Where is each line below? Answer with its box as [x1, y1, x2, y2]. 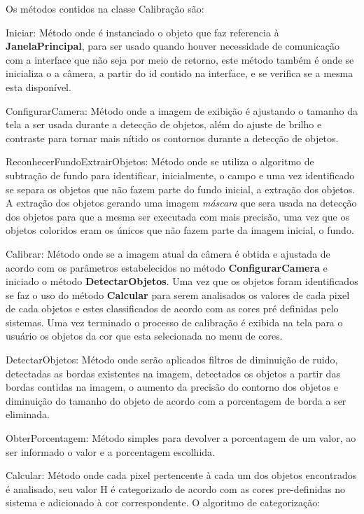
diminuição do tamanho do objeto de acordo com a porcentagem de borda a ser [6, 393, 346, 408]
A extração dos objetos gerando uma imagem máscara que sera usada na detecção [6, 195, 357, 210]
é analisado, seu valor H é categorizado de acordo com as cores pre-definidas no [6, 481, 346, 496]
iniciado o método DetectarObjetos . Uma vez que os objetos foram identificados [6, 274, 358, 289]
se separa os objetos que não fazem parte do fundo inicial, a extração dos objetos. [6, 181, 356, 196]
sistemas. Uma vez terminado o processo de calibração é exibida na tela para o [6, 314, 343, 329]
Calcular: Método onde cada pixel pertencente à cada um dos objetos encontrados [6, 468, 357, 482]
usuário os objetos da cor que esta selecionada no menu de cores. [6, 328, 283, 343]
